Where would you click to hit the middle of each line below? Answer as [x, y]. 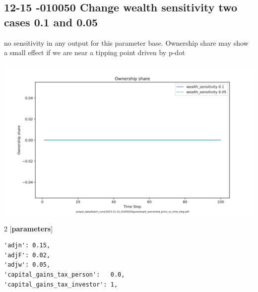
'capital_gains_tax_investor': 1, [61, 284]
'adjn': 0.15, [27, 246]
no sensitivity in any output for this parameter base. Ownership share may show [126, 42]
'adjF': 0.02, [27, 255]
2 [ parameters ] [29, 228]
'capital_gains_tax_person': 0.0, [64, 274]
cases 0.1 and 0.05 [51, 22]
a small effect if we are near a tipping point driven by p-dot [95, 52]
